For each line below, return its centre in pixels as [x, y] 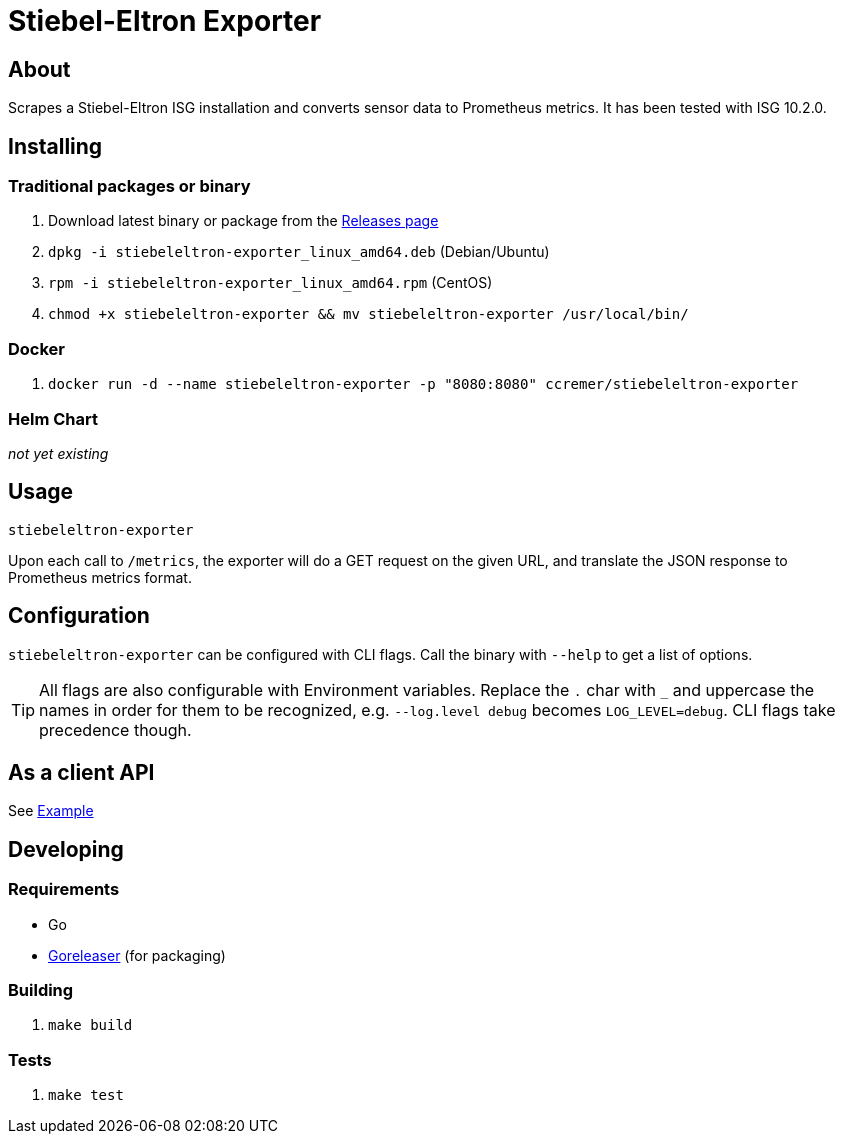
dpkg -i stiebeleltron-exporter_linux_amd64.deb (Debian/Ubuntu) [299, 252]
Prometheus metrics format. [100, 577]
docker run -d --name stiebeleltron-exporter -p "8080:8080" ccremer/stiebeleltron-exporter [423, 384]
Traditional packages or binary [129, 186]
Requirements [64, 889]
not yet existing [58, 453]
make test [86, 1095]
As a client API [81, 772]
